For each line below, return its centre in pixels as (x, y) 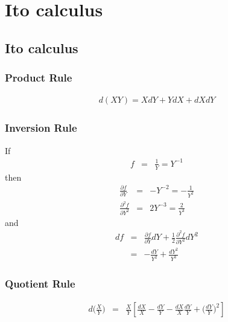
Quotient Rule (40, 284)
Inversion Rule (41, 128)
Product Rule (39, 78)
